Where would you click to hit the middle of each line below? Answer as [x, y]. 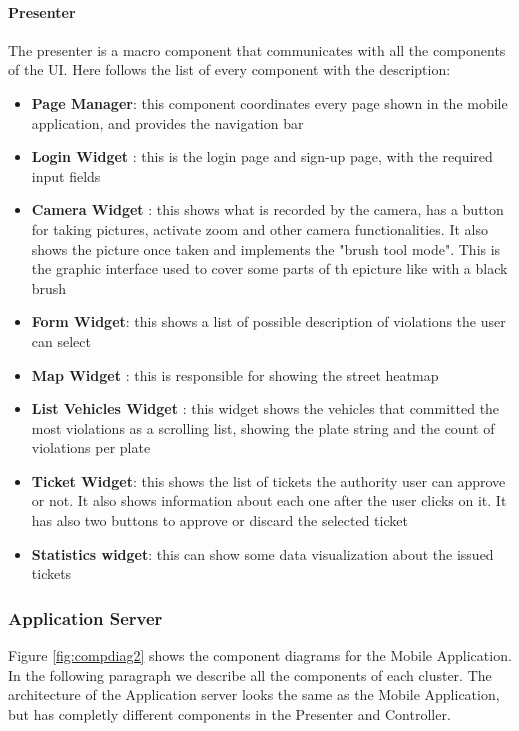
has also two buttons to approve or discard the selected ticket [219, 520]
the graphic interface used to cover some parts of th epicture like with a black [269, 268]
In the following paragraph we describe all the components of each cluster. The [250, 674]
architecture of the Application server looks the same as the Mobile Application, [254, 694]
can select [61, 340]
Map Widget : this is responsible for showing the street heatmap [235, 374]
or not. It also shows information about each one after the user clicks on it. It [269, 500]
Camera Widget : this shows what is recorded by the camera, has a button [267, 209]
